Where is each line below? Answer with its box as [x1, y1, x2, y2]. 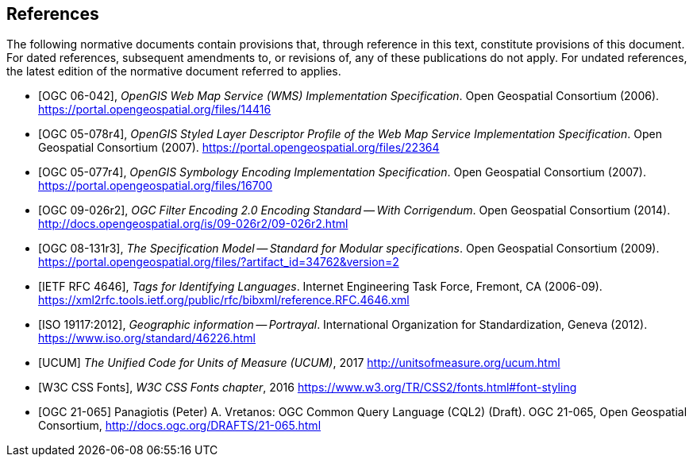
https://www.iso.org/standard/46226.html [38, 331, 256, 345]
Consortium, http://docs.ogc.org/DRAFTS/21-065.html [38, 419, 321, 433]
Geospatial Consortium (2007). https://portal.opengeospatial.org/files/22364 [38, 141, 440, 155]
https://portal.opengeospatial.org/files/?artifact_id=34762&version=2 [38, 255, 399, 269]
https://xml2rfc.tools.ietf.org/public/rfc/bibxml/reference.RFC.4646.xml [38, 293, 410, 307]
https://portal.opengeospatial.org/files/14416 [38, 102, 271, 117]
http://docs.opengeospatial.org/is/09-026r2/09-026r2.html [38, 217, 348, 231]
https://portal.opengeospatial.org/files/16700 [38, 179, 273, 193]
